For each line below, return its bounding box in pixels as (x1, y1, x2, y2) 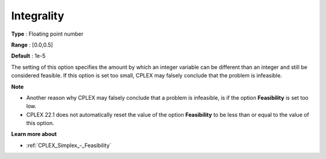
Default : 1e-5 (11, 52, 46, 60)
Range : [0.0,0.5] (11, 41, 54, 48)
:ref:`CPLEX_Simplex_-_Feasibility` (26, 141, 112, 149)
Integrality (11, 9, 65, 22)
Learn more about (11, 131, 57, 138)
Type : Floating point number (11, 30, 84, 37)
